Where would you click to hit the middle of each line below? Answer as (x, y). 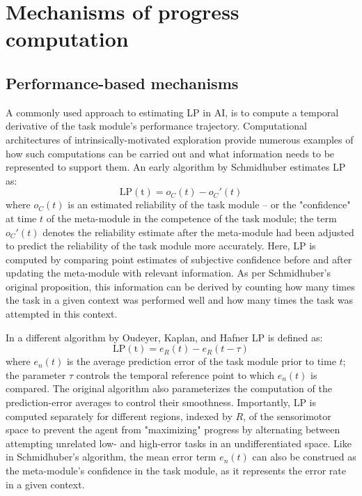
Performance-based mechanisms (122, 83)
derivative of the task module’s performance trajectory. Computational (156, 126)
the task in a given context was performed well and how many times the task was (179, 300)
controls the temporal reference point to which (175, 374)
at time (21, 218)
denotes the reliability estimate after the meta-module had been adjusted (198, 232)
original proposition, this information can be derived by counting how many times (180, 286)
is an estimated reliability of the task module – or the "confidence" (209, 204)
